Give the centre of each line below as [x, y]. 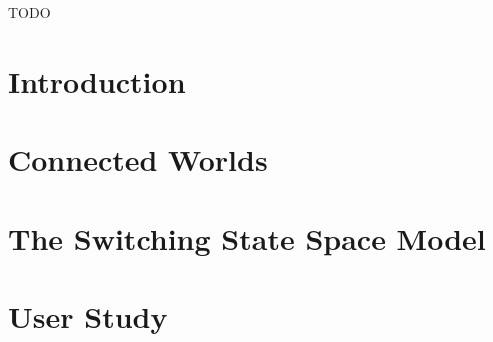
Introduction [97, 80]
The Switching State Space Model [247, 237]
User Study [88, 315]
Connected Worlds [138, 159]
